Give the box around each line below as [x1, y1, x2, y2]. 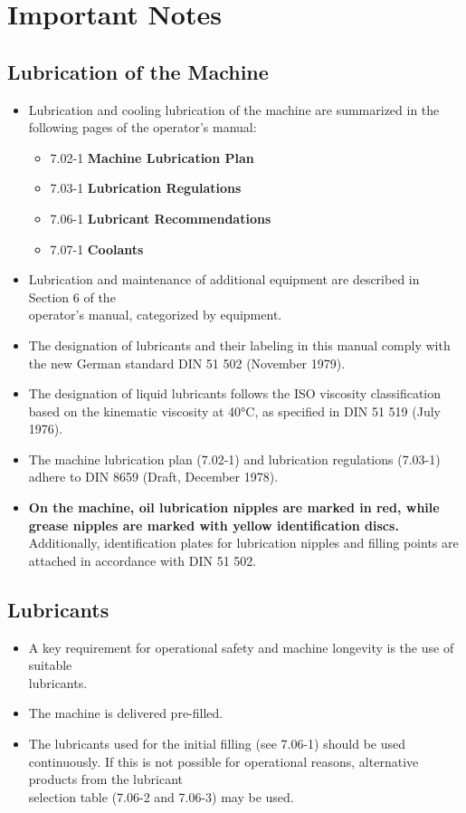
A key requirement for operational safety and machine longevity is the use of [28, 637, 454, 656]
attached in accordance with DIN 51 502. [28, 550, 257, 569]
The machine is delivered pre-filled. [28, 703, 223, 722]
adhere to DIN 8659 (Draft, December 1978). [28, 467, 279, 486]
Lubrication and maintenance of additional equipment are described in [28, 270, 420, 289]
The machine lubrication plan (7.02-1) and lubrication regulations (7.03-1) [28, 449, 441, 468]
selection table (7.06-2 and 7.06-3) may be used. [28, 787, 294, 806]
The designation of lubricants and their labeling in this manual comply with [28, 335, 451, 354]
